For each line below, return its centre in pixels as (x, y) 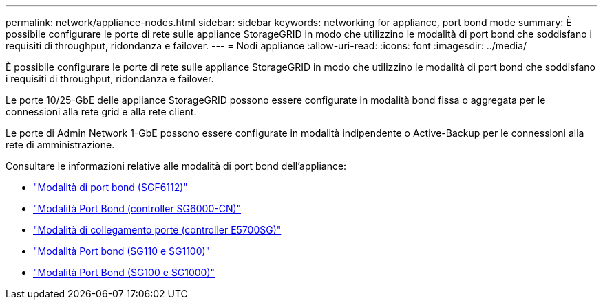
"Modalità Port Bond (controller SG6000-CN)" (137, 208)
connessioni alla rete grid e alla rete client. (101, 112)
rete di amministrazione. (60, 145)
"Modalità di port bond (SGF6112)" (110, 187)
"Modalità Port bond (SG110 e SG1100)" (122, 251)
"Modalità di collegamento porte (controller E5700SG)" (157, 230)
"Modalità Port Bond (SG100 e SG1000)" (124, 272)
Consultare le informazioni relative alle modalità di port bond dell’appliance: (176, 166)
